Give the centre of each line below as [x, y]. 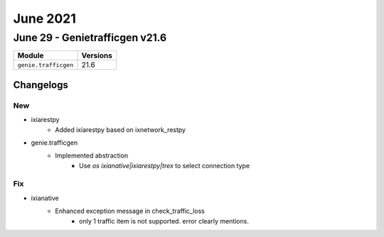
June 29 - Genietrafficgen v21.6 [90, 38]
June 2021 [44, 18]
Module [31, 55]
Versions [97, 55]
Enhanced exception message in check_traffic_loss [130, 211]
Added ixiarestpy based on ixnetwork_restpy [121, 129]
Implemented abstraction [92, 155]
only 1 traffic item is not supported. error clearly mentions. [164, 221]
